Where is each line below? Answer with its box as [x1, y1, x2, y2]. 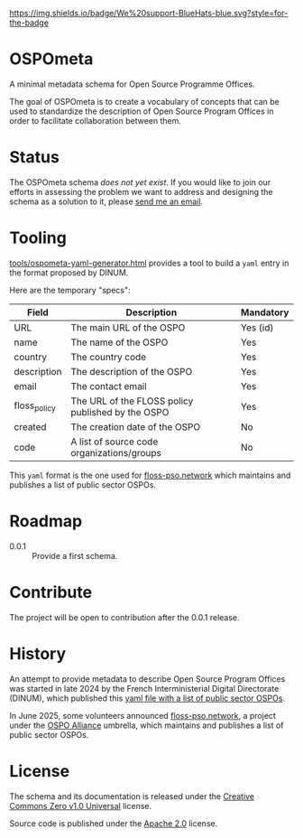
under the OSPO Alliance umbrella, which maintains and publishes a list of [9, 720, 284, 731]
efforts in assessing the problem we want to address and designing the [9, 186, 273, 197]
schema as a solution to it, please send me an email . [9, 196, 204, 207]
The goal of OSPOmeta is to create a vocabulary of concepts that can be [9, 96, 280, 107]
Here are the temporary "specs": [9, 284, 131, 295]
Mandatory [240, 306, 289, 319]
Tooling [9, 228, 68, 248]
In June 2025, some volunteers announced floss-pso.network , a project [9, 710, 277, 721]
